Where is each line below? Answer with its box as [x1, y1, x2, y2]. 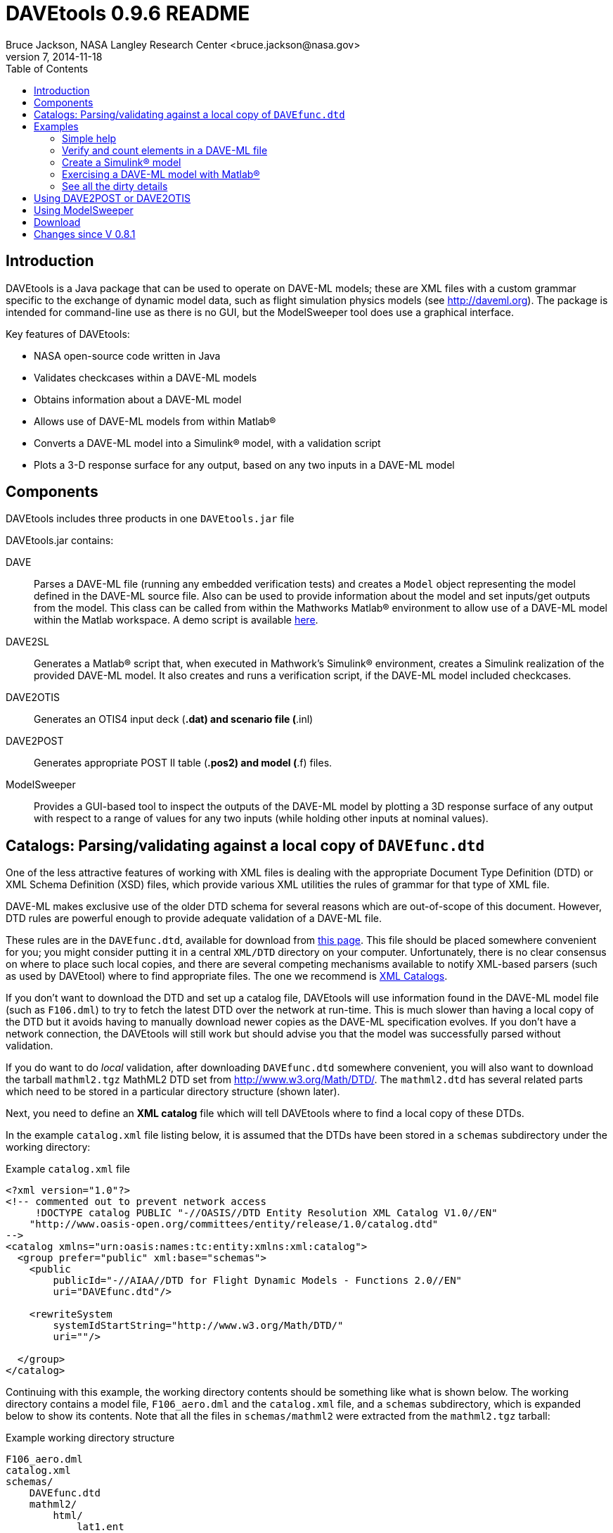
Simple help [62, 132, 117, 144]
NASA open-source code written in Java [34, 349, 221, 362]
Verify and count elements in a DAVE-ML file [62, 144, 268, 156]
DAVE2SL [6, 636, 49, 648]
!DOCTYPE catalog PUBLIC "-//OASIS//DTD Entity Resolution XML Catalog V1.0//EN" [35, 1207, 498, 1219]
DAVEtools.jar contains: [6, 534, 114, 547]
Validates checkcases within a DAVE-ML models [34, 371, 257, 384]
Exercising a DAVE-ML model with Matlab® [62, 168, 260, 180]
